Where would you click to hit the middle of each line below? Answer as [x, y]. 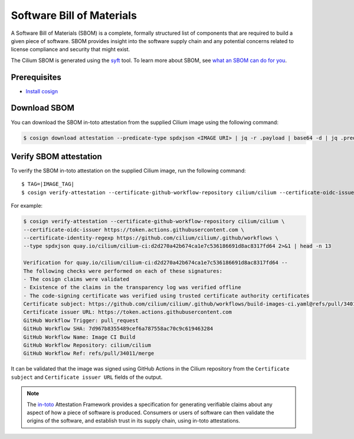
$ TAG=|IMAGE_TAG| [48, 184]
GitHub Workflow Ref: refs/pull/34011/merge [89, 353]
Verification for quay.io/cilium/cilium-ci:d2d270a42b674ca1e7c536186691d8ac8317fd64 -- [156, 263]
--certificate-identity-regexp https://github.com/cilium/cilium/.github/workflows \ [151, 238]
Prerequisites [36, 77]
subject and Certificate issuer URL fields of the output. [87, 377]
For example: [27, 206]
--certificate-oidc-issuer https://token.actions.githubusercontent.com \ [134, 230]
